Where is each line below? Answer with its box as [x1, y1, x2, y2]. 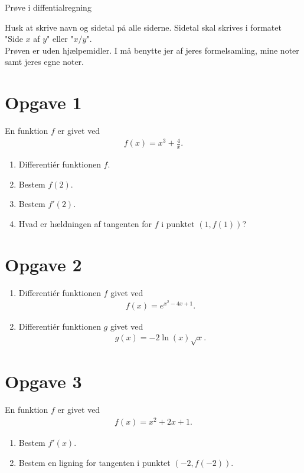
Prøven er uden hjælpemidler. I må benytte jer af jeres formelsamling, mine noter [5, 44, 299, 56]
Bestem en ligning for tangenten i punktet [18, 456, 171, 468]
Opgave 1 [5, 90, 82, 114]
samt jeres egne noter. [5, 55, 84, 68]
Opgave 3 [5, 369, 82, 393]
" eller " [47, 32, 74, 45]
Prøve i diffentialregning [5, 1, 91, 13]
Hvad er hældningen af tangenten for [18, 217, 152, 229]
